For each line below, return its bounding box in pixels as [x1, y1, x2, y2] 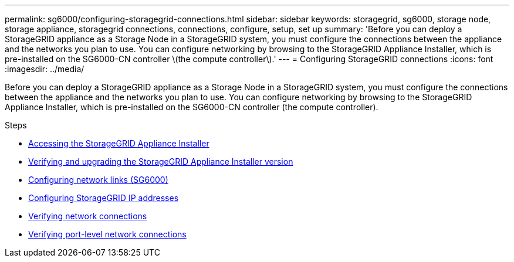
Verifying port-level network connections [28, 229, 187, 239]
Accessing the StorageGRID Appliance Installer [28, 138, 209, 148]
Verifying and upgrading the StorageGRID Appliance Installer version [28, 156, 293, 166]
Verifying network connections [28, 211, 147, 221]
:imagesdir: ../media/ [5, 64, 84, 74]
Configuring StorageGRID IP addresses [28, 193, 179, 203]
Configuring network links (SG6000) [28, 175, 168, 185]
